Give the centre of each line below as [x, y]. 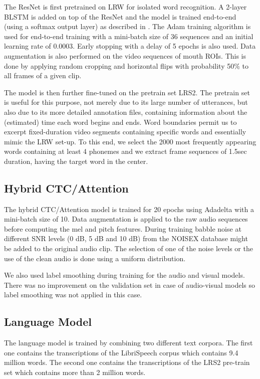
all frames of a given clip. [43, 75]
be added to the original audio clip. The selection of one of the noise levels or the [128, 248]
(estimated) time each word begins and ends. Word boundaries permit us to [120, 122]
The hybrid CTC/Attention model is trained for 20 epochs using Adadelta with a [129, 209]
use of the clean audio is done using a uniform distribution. [95, 258]
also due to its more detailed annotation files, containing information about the [126, 112]
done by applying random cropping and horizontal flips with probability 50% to [126, 65]
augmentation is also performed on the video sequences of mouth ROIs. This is [125, 55]
